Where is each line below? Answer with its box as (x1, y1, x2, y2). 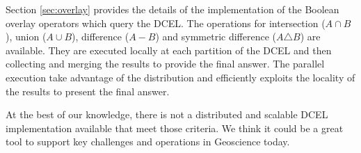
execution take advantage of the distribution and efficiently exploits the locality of (6, 70, 355, 84)
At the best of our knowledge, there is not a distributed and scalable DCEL (6, 107, 328, 122)
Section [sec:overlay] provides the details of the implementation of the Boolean (6, 2, 339, 16)
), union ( (6, 29, 47, 44)
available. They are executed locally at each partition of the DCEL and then (6, 42, 332, 57)
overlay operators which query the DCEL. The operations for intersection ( (6, 15, 326, 30)
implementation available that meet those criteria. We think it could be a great (6, 120, 344, 135)
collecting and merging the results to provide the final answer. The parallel (6, 56, 325, 71)
